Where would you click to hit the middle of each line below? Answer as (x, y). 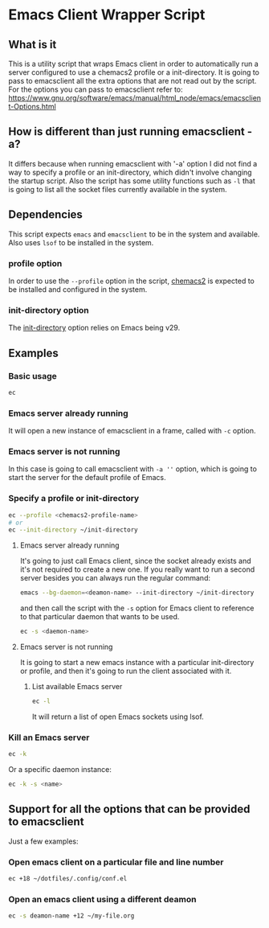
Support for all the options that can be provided (129, 809)
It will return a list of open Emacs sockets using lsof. (118, 717)
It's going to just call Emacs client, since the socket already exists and (135, 561)
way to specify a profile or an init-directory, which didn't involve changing (130, 172)
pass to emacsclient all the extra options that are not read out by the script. (132, 81)
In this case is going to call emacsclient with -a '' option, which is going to (132, 469)
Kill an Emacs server (49, 737)
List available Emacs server (77, 687)
